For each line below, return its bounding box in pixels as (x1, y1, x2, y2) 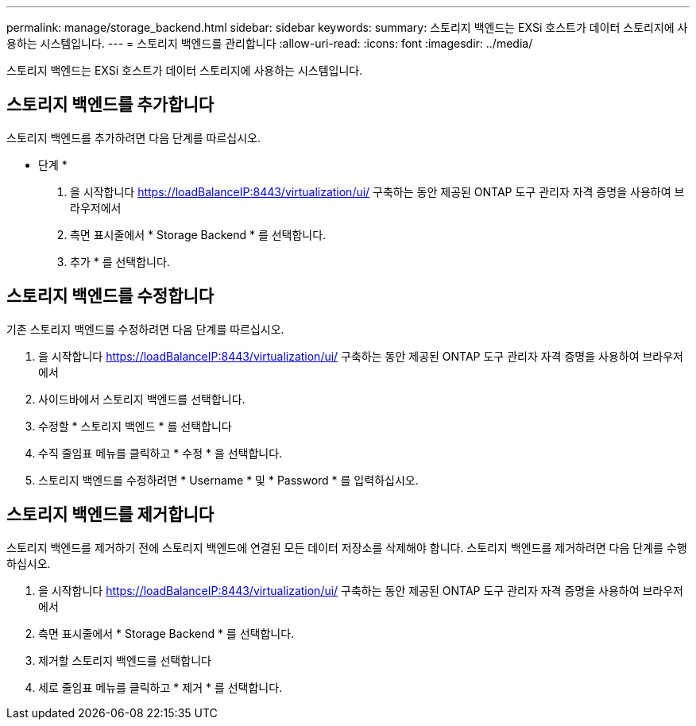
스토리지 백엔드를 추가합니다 (6, 95, 215, 115)
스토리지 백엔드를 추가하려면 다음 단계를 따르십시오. (6, 130, 261, 145)
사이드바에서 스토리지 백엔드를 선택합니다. (38, 392, 246, 406)
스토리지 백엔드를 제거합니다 (6, 504, 215, 525)
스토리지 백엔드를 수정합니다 (6, 286, 215, 307)
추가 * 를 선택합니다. (70, 254, 170, 268)
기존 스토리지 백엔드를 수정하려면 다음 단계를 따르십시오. (6, 322, 284, 336)
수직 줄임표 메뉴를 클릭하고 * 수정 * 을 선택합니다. (38, 446, 283, 460)
